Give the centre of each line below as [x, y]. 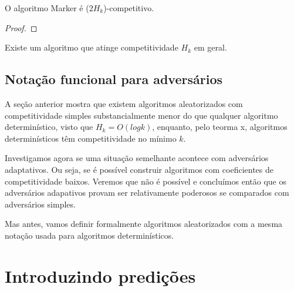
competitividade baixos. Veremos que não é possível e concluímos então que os [146, 181]
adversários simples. [40, 204]
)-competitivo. [129, 8]
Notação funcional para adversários [114, 79]
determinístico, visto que [49, 127]
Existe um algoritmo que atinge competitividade [92, 47]
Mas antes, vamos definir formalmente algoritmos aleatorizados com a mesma [144, 224]
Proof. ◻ [21, 27]
